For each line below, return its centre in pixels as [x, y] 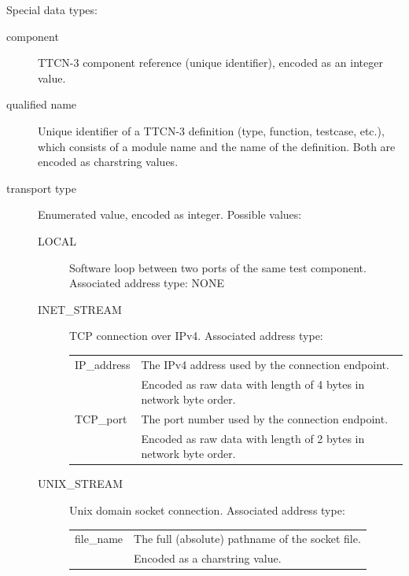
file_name [99, 539]
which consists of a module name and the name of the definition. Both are [217, 146]
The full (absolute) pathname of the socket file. [247, 539]
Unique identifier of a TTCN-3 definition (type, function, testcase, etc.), [211, 130]
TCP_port [101, 418]
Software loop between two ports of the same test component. [218, 267]
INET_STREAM [80, 309]
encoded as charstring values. [108, 162]
